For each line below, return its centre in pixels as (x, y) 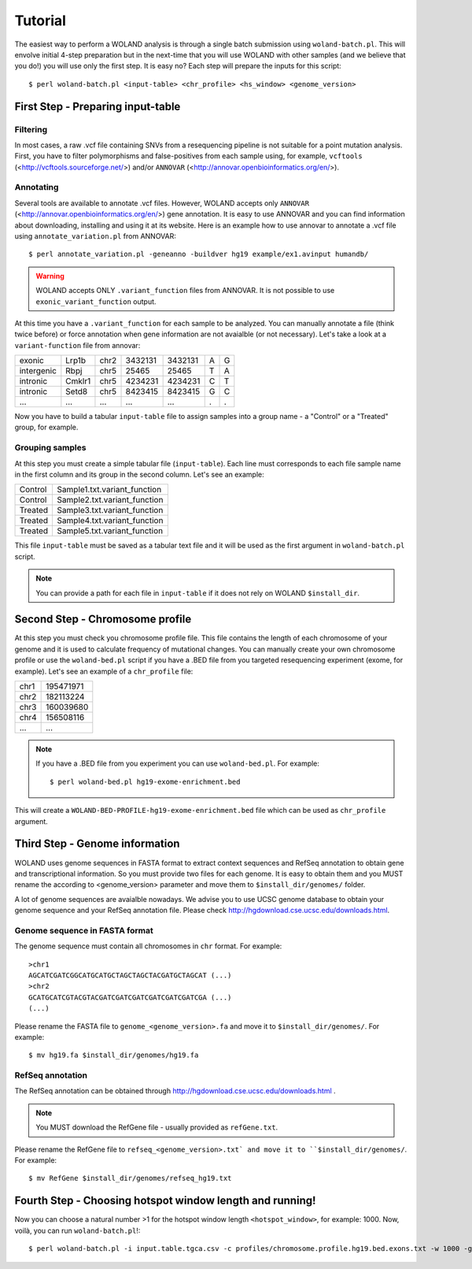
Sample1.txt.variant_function (109, 490)
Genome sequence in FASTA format (84, 930)
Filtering (31, 129)
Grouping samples (50, 447)
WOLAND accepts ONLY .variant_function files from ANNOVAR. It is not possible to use (185, 291)
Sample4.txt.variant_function (110, 521)
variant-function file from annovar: (77, 345)
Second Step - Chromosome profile (103, 620)
